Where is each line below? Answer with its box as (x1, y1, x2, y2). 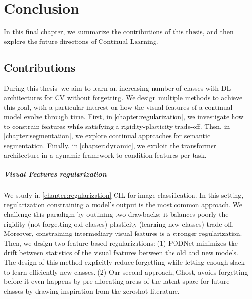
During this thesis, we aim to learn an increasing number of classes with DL (4, 83, 231, 93)
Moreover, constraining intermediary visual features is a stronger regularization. (4, 228, 242, 238)
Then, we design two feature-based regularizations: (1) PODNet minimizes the (4, 237, 238, 248)
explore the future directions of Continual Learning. (4, 36, 158, 46)
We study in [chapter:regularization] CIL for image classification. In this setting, (4, 190, 244, 200)
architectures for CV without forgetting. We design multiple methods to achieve (4, 92, 243, 103)
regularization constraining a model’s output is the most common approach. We (4, 199, 242, 210)
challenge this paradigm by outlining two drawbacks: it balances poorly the (4, 209, 229, 219)
